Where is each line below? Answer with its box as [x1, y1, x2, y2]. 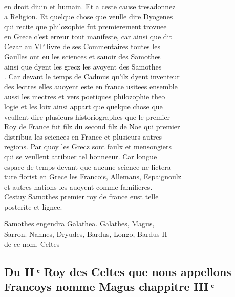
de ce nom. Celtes [4, 238, 60, 249]
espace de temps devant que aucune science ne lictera [4, 161, 171, 172]
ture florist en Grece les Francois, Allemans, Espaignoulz [4, 171, 181, 182]
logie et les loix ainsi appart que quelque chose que [4, 101, 163, 111]
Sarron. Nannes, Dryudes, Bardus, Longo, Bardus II [4, 229, 167, 239]
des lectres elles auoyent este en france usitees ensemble [4, 81, 178, 92]
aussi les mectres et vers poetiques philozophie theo [4, 91, 165, 102]
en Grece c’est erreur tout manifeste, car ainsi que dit [4, 31, 172, 41]
